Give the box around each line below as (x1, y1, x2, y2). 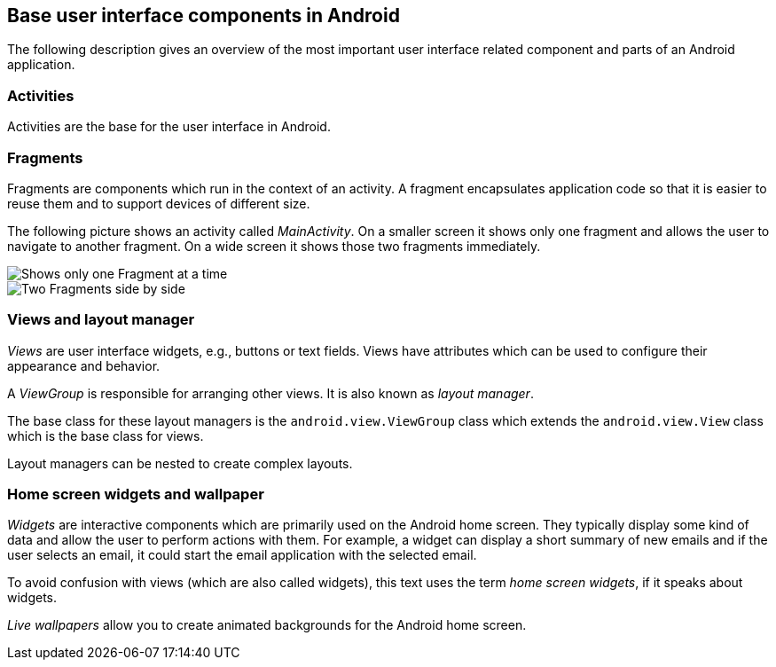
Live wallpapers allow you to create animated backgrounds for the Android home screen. (7, 617, 527, 633)
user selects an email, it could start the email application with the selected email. (7, 547, 477, 563)
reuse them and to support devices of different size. (7, 195, 310, 211)
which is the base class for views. (7, 428, 204, 443)
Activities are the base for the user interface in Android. (7, 119, 331, 135)
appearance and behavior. (7, 357, 161, 373)
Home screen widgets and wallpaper (7, 485, 264, 504)
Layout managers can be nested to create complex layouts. (7, 455, 353, 471)
